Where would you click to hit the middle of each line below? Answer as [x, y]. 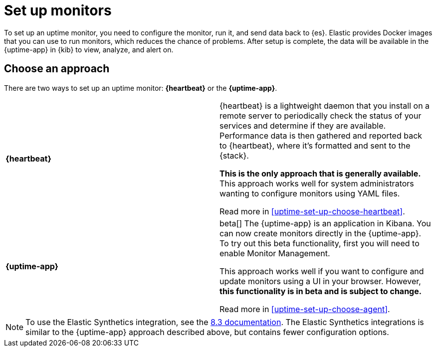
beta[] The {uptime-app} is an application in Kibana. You [325, 223]
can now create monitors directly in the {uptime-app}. [321, 233]
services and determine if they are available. [303, 125]
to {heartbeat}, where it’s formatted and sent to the [315, 145]
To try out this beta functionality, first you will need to [320, 243]
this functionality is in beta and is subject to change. [321, 291]
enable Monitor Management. [275, 253]
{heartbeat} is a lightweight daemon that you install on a [325, 105]
